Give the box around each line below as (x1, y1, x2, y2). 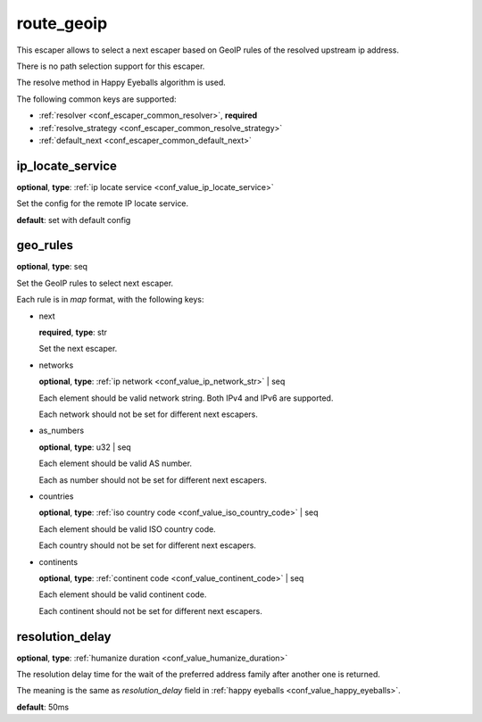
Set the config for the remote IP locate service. (16, 198, 189, 209)
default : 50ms (16, 701, 70, 712)
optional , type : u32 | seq (38, 442, 131, 452)
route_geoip (16, 13, 108, 33)
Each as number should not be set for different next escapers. (38, 474, 268, 485)
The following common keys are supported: (16, 94, 178, 104)
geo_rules (16, 237, 73, 253)
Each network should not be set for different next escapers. (38, 409, 259, 419)
